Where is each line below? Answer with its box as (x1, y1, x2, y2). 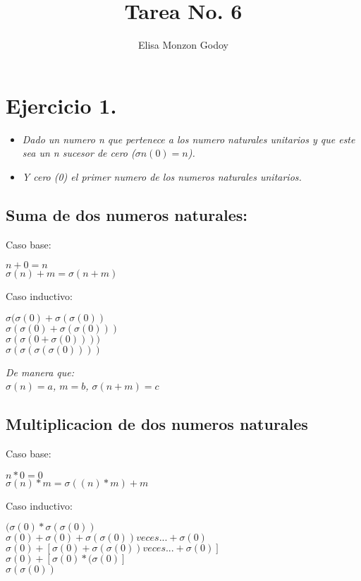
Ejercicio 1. (6, 90, 117, 119)
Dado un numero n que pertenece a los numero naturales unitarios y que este (22, 131, 355, 146)
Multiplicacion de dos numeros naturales (6, 413, 308, 435)
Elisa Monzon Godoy (138, 37, 228, 52)
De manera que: (6, 364, 74, 379)
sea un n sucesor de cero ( (22, 145, 135, 160)
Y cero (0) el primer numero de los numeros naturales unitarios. (22, 169, 302, 184)
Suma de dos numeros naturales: (6, 203, 247, 225)
